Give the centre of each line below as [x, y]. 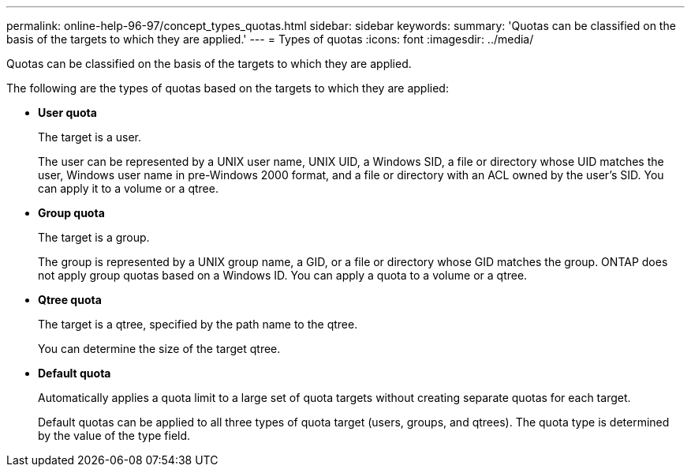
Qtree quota [70, 300]
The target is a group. [94, 237]
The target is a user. [90, 137]
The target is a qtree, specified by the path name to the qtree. [198, 324]
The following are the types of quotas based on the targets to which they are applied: [228, 88]
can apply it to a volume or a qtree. [128, 188]
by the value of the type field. [114, 435]
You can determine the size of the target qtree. [159, 349]
